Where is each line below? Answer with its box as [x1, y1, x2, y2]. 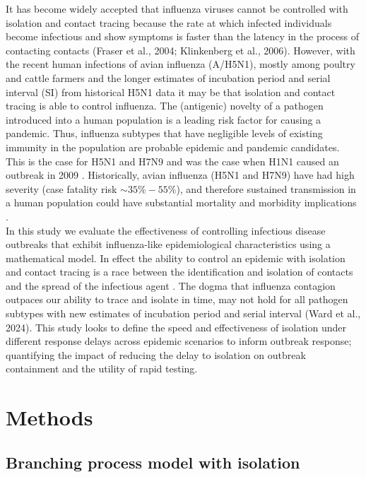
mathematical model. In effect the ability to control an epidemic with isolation [6, 250, 346, 265]
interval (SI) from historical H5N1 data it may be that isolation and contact [6, 84, 336, 99]
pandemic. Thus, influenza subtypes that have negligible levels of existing [6, 126, 323, 141]
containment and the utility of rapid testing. [6, 361, 198, 376]
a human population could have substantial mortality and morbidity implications [6, 195, 357, 210]
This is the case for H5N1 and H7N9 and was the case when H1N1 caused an [6, 153, 339, 168]
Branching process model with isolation [6, 451, 300, 473]
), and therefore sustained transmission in [176, 181, 356, 196]
